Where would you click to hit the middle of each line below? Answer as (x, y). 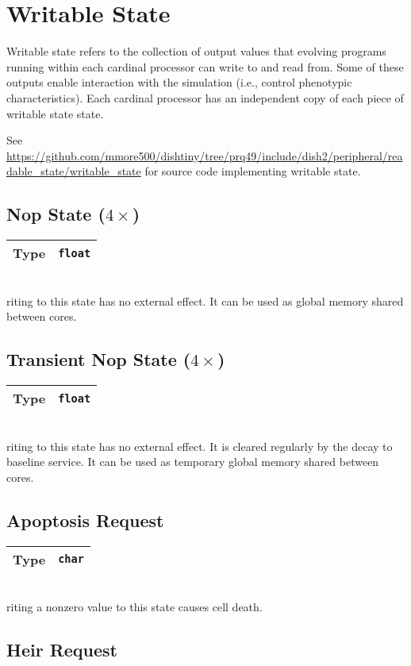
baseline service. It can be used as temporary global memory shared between (193, 462)
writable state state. (55, 113)
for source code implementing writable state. (253, 171)
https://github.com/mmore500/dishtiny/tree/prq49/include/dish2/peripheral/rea (205, 155)
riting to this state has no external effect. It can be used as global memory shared (205, 300)
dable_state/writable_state (74, 171)
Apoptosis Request (85, 520)
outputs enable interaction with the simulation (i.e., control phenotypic (179, 82)
